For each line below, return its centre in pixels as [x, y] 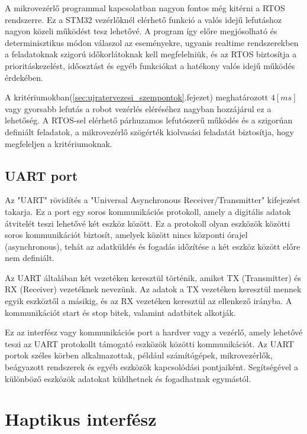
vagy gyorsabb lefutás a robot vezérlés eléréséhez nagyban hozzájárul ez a [138, 108]
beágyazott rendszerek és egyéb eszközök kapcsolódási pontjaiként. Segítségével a [151, 367]
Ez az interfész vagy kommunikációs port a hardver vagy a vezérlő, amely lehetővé [154, 332]
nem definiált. [30, 258]
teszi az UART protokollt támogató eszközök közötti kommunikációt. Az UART [149, 343]
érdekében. [24, 77]
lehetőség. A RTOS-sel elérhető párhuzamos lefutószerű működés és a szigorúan [149, 120]
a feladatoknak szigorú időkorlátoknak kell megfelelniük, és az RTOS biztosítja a [151, 54]
